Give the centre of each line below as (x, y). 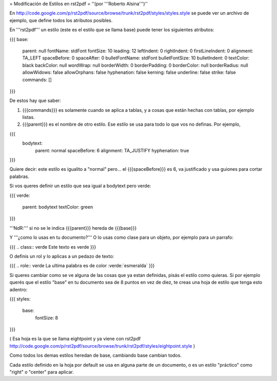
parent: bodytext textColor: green (58, 207)
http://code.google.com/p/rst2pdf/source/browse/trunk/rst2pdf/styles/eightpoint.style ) (102, 346)
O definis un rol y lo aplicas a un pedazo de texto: (62, 256)
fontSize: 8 (47, 317)
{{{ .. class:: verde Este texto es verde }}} (53, 247)
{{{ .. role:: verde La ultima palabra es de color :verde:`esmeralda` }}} (82, 266)
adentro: (18, 289)
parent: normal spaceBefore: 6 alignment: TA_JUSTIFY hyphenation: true (112, 150)
